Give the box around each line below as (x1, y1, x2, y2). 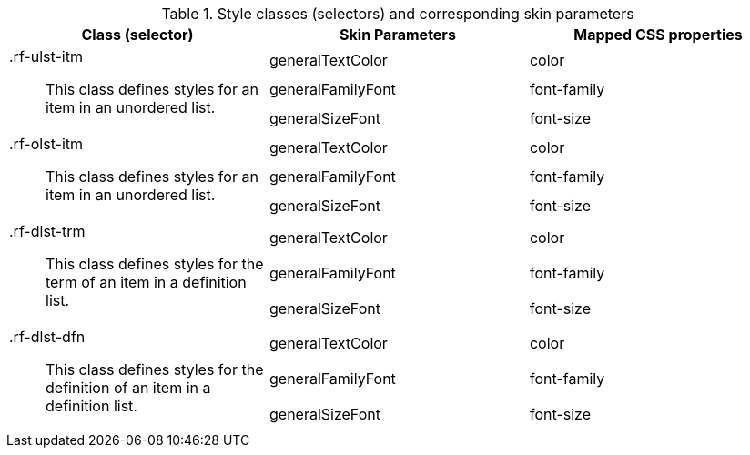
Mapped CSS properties (573, 25, 743, 44)
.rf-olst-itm (9, 135, 84, 153)
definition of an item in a (46, 379, 211, 397)
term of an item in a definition (46, 273, 247, 291)
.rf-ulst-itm (9, 47, 83, 66)
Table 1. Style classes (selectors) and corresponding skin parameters (161, 5, 634, 23)
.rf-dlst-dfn (9, 328, 86, 346)
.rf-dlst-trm (9, 222, 86, 240)
